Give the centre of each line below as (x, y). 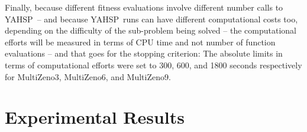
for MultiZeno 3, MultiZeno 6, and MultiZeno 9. (88, 76)
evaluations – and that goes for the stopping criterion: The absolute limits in (144, 53)
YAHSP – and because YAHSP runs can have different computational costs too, (151, 19)
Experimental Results (95, 117)
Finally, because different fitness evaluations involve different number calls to (144, 7)
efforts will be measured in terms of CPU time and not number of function (140, 42)
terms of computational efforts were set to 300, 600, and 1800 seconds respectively (153, 65)
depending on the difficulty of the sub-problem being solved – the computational (151, 30)
